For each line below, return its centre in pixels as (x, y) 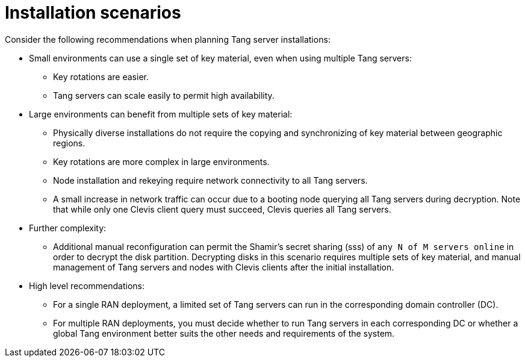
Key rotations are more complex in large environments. (161, 161)
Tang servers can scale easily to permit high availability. (164, 95)
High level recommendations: (87, 286)
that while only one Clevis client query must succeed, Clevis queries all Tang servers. (222, 209)
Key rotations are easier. (101, 76)
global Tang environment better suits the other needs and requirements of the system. (224, 333)
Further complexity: (68, 228)
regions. (69, 143)
